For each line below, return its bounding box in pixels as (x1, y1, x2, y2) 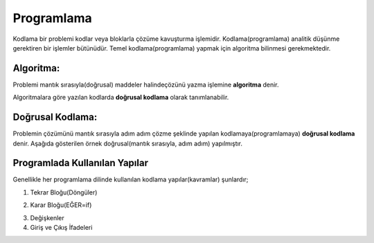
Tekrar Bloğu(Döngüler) (30, 188, 98, 197)
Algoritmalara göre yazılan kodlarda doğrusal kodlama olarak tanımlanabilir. (12, 93, 229, 102)
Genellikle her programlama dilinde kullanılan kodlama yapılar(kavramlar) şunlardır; (12, 175, 249, 183)
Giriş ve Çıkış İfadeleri (30, 224, 93, 231)
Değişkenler (30, 213, 65, 222)
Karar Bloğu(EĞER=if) (30, 201, 92, 209)
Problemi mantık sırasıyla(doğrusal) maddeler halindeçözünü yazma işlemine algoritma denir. (12, 80, 280, 89)
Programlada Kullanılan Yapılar (12, 157, 149, 169)
